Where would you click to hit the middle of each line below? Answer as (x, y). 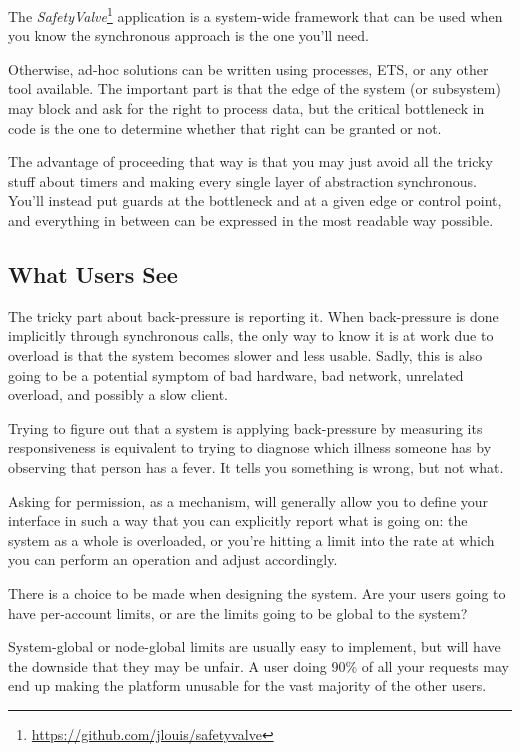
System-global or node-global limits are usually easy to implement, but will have (254, 646)
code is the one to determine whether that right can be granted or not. (225, 127)
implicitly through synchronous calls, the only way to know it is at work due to (251, 335)
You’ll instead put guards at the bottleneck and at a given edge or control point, (255, 200)
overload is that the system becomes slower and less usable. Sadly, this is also (245, 354)
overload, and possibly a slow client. (118, 394)
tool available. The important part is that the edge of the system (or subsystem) (254, 88)
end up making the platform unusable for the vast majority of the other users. (247, 685)
